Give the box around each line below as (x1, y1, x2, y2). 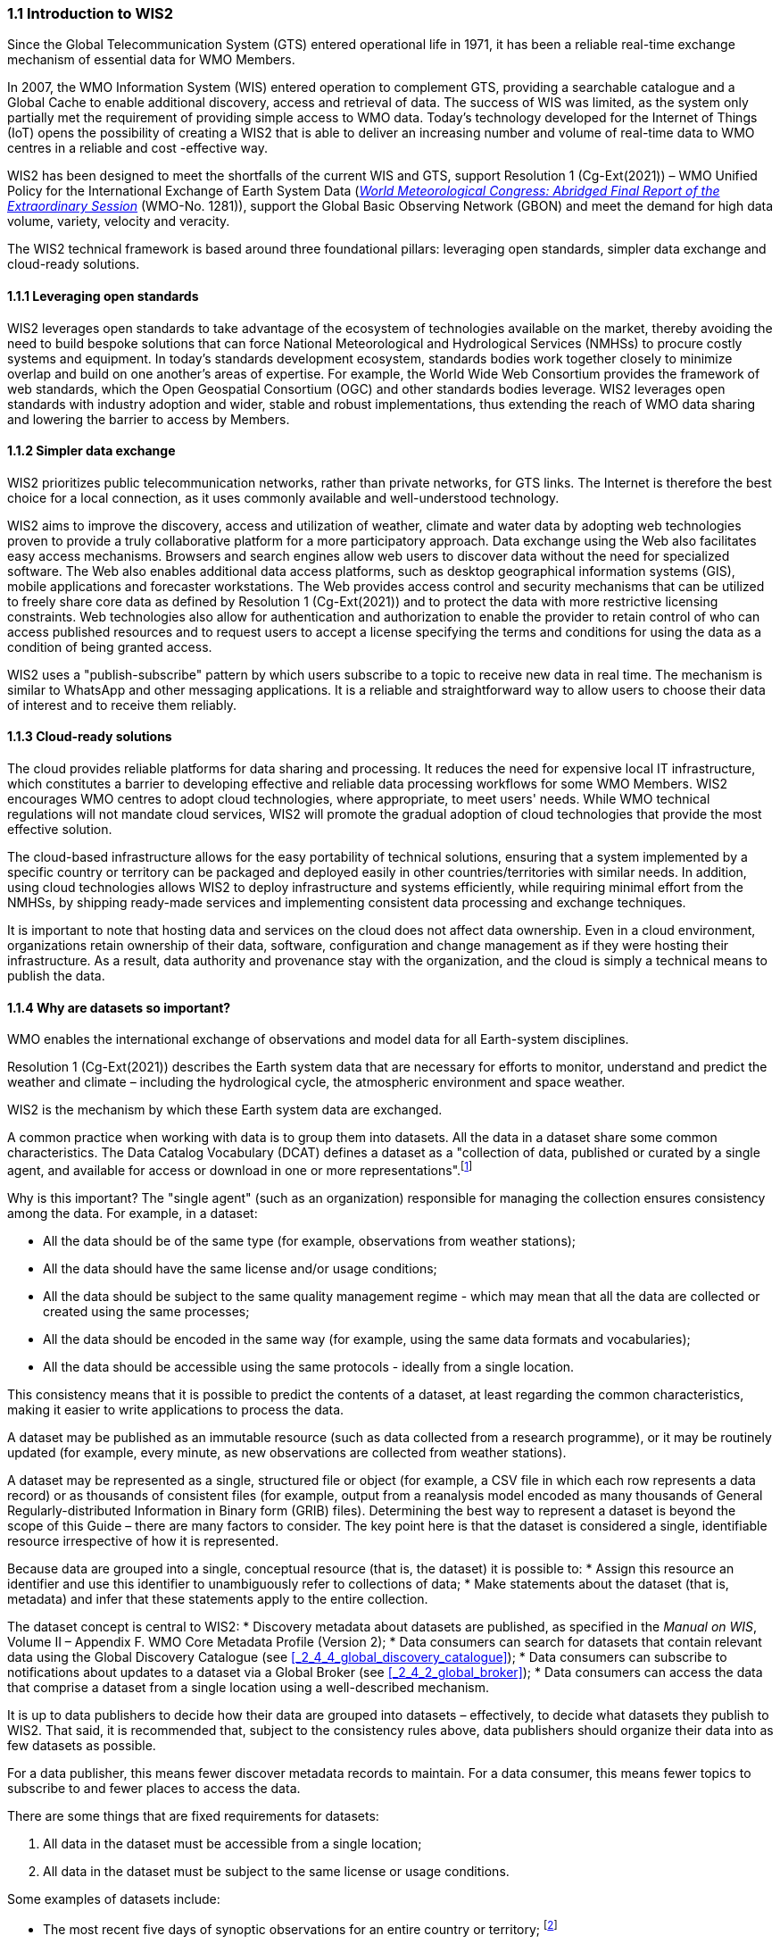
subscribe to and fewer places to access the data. (7, 1780, 301, 1796)
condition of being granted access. (7, 638, 212, 655)
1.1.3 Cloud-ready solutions (7, 729, 172, 745)
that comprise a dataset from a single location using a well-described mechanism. (7, 1679, 489, 1695)
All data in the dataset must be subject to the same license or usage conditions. (43, 1863, 510, 1879)
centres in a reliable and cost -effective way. (7, 140, 269, 156)
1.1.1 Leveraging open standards (7, 288, 199, 304)
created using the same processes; (43, 1303, 250, 1319)
